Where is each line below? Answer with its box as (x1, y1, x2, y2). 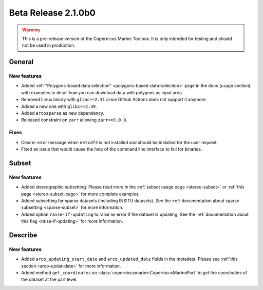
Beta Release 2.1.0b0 (9, 7, 96, 18)
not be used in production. (22, 42, 75, 48)
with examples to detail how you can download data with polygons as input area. (21, 89, 183, 95)
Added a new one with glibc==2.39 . (21, 103, 97, 109)
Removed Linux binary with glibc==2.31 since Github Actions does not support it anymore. (21, 97, 207, 103)
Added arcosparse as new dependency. (21, 110, 105, 116)
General (9, 58, 34, 66)
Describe (9, 231, 38, 239)
